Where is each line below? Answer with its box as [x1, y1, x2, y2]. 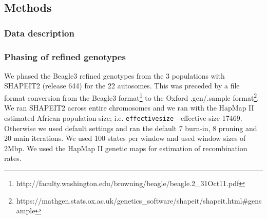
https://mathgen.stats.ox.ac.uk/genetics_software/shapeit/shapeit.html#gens [16, 195, 262, 206]
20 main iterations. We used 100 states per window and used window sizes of [4, 133, 246, 143]
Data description [4, 26, 74, 39]
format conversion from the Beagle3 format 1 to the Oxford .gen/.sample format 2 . [4, 91, 259, 103]
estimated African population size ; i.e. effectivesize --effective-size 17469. [4, 112, 242, 123]
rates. [4, 153, 22, 163]
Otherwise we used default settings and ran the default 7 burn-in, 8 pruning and [4, 122, 257, 133]
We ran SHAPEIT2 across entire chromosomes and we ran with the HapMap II [4, 102, 254, 113]
